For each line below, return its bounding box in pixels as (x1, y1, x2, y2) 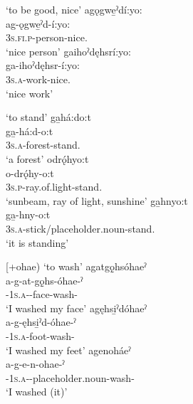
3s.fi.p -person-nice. (6, 30, 88, 45)
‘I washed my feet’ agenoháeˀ (6, 342, 131, 357)
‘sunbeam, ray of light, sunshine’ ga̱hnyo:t (6, 193, 188, 208)
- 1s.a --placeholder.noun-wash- (6, 370, 135, 385)
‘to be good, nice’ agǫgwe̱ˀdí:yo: (6, 2, 142, 16)
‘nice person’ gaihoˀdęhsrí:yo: (6, 43, 132, 58)
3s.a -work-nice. (6, 71, 71, 86)
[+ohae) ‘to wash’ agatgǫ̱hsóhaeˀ (6, 259, 147, 274)
